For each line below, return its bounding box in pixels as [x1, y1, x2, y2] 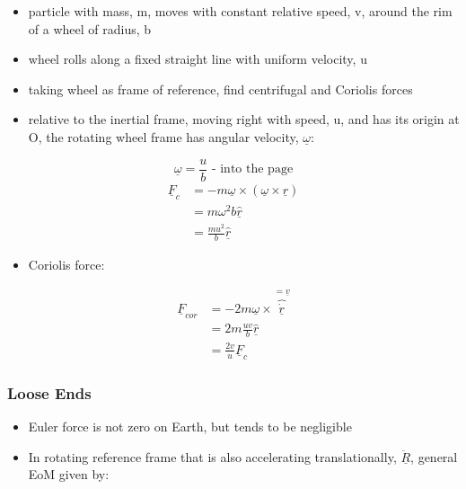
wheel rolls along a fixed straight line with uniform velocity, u [28, 49, 367, 68]
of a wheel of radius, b [28, 19, 152, 38]
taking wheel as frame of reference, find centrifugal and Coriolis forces [28, 79, 413, 98]
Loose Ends [7, 381, 92, 404]
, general [410, 447, 458, 466]
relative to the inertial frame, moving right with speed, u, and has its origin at [28, 110, 460, 129]
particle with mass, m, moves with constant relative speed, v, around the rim [28, 2, 453, 20]
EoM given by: [28, 465, 110, 484]
